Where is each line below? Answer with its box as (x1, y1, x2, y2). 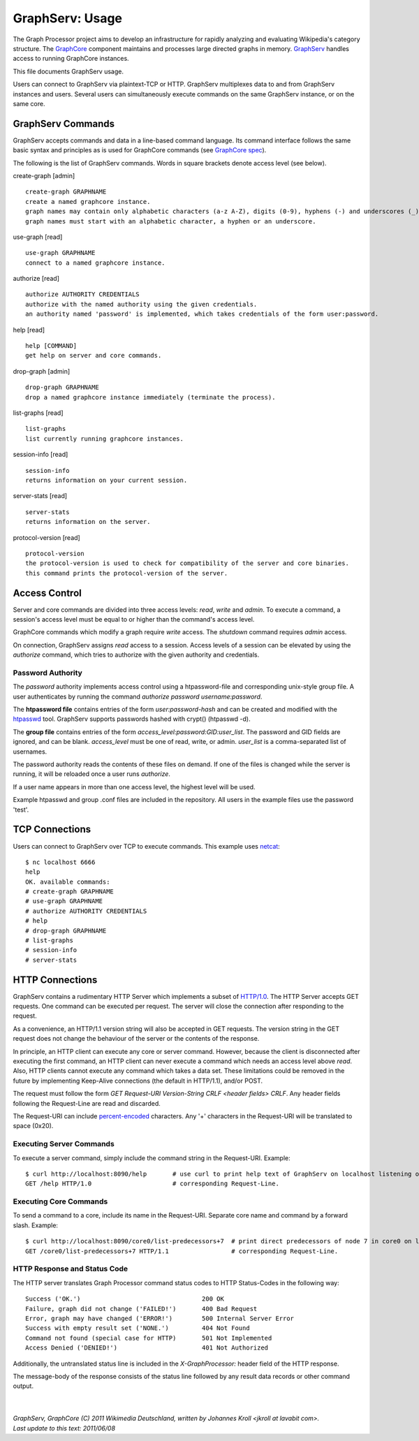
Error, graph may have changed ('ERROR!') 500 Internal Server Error (25, 1314, 295, 1322)
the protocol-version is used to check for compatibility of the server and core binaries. (25, 559, 349, 567)
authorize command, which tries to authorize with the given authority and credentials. (13, 650, 260, 659)
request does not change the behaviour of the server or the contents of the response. (13, 1034, 260, 1043)
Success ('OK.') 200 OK (25, 1295, 225, 1303)
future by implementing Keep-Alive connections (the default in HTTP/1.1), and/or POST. (13, 1076, 263, 1085)
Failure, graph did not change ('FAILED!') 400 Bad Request (25, 1305, 258, 1312)
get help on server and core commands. (25, 351, 162, 360)
